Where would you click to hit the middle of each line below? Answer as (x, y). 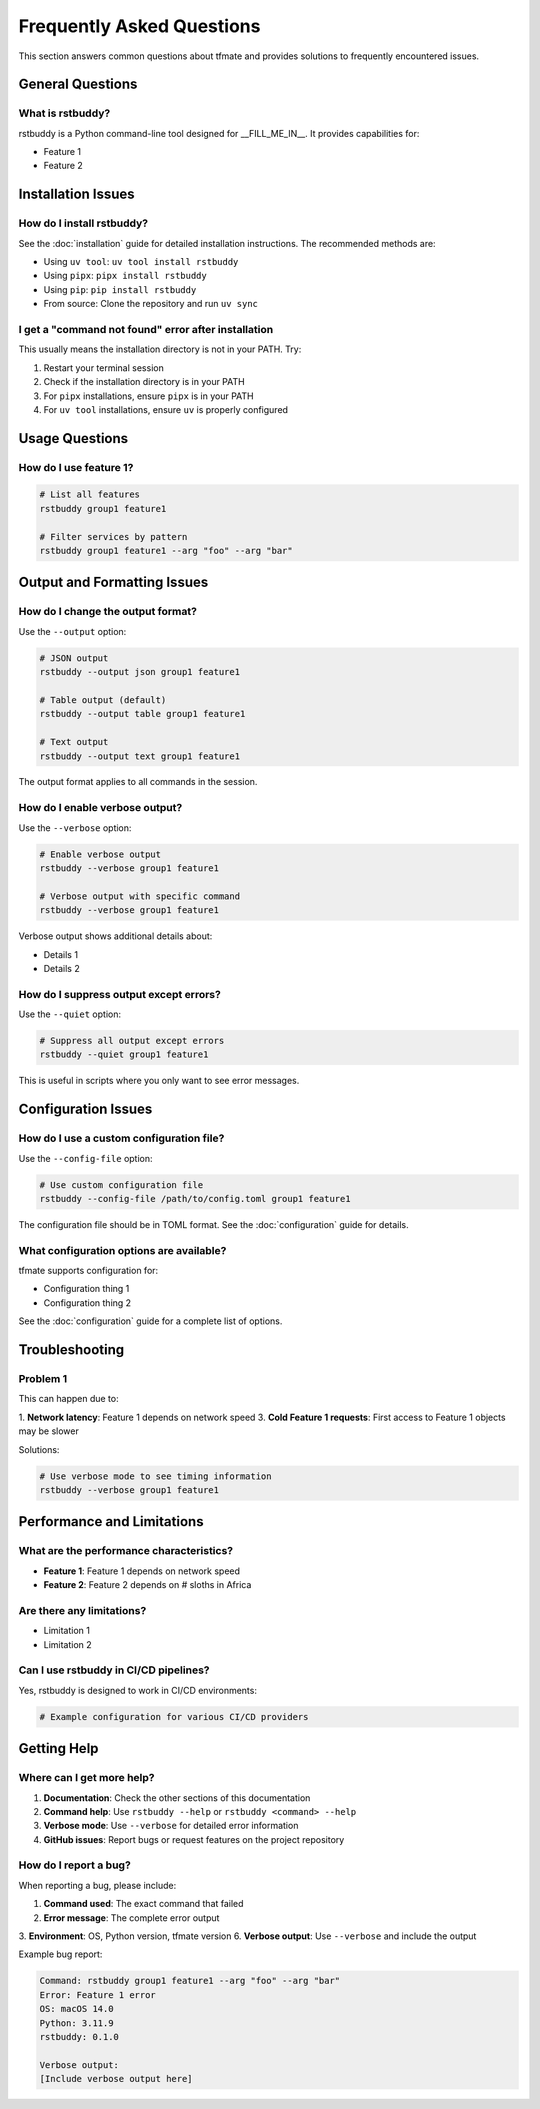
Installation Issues (76, 194)
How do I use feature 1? (76, 467)
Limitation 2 (67, 1644)
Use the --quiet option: (70, 1014)
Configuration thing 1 (86, 1289)
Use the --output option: (72, 631)
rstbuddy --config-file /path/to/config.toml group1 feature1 (195, 1198)
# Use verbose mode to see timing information (155, 1476)
